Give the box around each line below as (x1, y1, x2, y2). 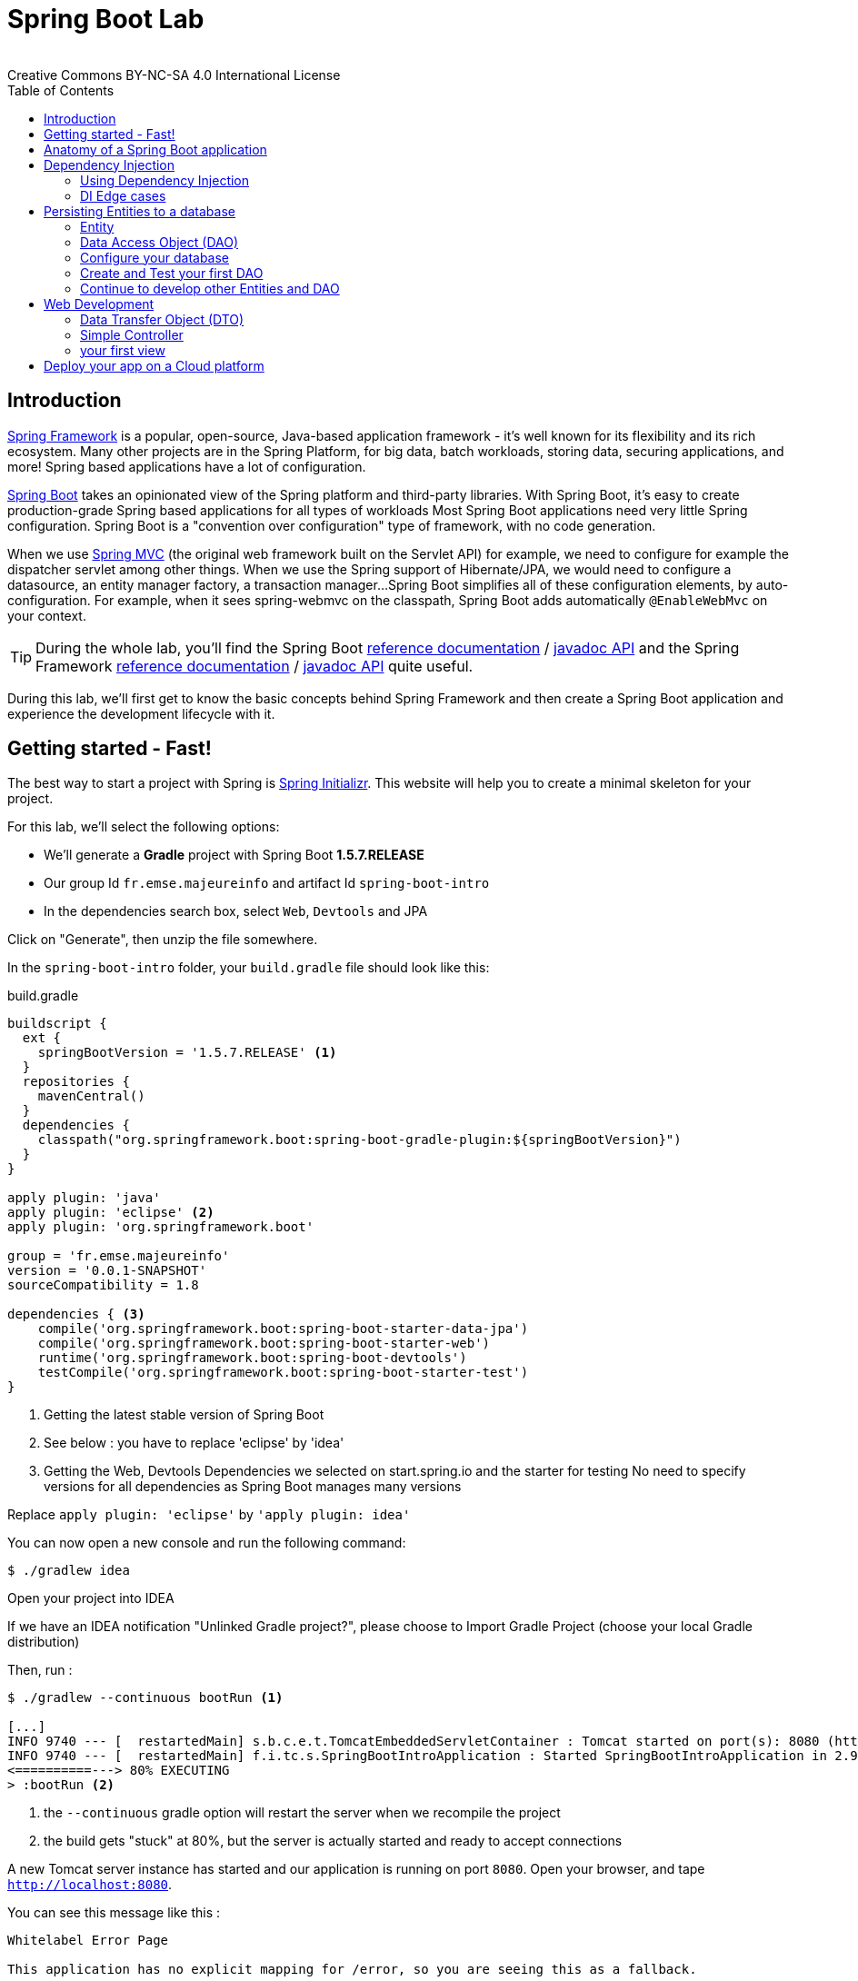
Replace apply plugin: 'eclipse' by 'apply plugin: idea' (7, 1507, 411, 1523)
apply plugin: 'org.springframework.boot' (7, 1219, 314, 1235)
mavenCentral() (37, 1089, 145, 1104)
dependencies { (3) (7, 1307, 145, 1322)
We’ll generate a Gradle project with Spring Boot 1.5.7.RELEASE (44, 847, 424, 863)
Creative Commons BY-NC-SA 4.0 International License (7, 66, 341, 83)
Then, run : (7, 1662, 73, 1678)
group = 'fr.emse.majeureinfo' (7, 1249, 230, 1264)
